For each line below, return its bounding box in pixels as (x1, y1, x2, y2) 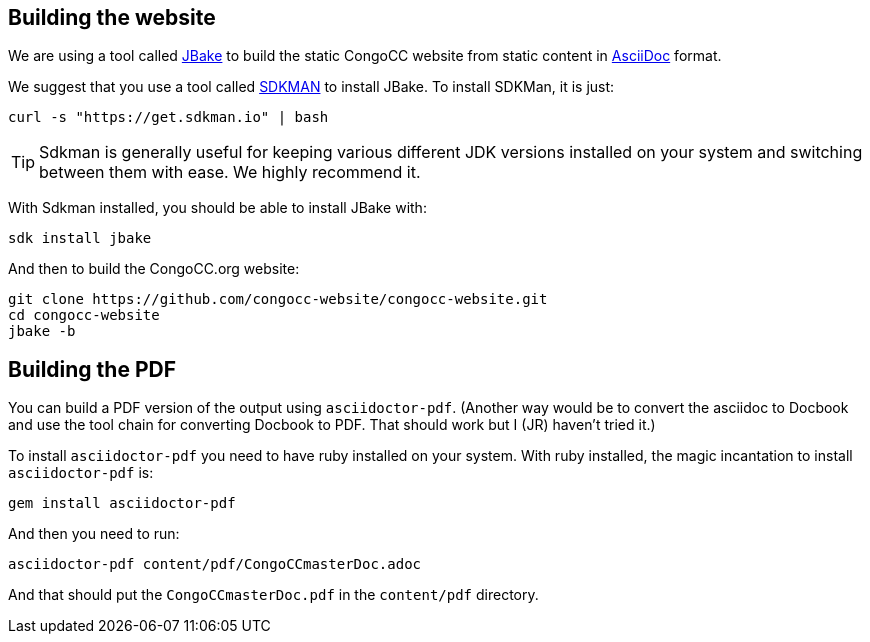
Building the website (8, 5, 216, 30)
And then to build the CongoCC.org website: (8, 260, 300, 278)
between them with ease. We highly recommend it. (39, 162, 421, 183)
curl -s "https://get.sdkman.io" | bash (8, 109, 329, 126)
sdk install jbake (8, 230, 152, 247)
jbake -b (8, 323, 76, 340)
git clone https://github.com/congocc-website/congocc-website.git (8, 291, 548, 308)
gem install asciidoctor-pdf (8, 495, 236, 512)
